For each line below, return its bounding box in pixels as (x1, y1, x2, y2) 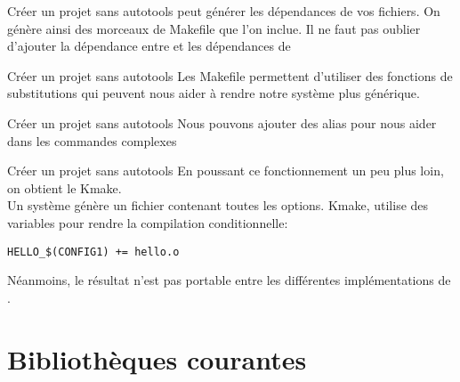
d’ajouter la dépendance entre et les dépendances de (7, 37, 291, 55)
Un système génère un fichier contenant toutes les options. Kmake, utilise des (7, 196, 429, 215)
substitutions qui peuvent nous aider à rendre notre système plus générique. (7, 84, 420, 102)
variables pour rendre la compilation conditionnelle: (7, 213, 288, 232)
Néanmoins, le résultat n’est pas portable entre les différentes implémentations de (7, 271, 451, 289)
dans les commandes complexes (7, 131, 177, 150)
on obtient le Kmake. (7, 178, 122, 197)
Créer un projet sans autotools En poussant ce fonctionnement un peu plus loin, (7, 161, 444, 180)
